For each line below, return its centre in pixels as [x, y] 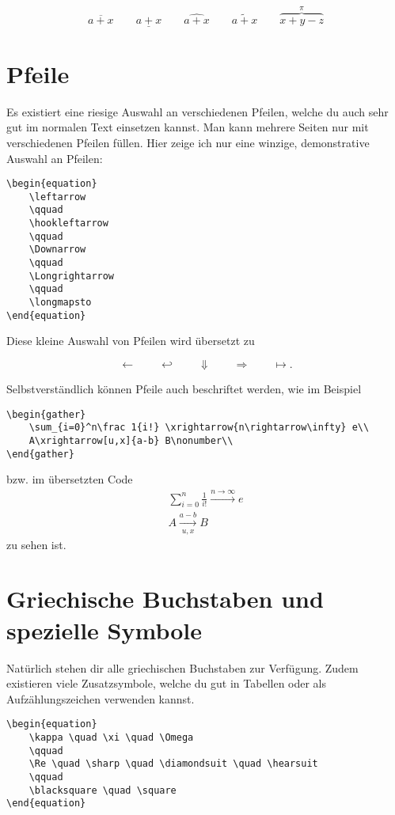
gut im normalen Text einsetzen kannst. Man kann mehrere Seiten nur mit [188, 127]
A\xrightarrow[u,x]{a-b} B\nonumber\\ [131, 440]
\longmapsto [60, 303]
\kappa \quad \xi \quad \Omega [111, 737]
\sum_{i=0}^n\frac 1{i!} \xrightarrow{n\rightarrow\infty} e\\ [199, 428]
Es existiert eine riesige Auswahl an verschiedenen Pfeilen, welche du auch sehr [197, 111]
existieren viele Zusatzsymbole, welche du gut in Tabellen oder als [167, 683]
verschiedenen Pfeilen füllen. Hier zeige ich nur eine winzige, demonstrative [188, 142]
